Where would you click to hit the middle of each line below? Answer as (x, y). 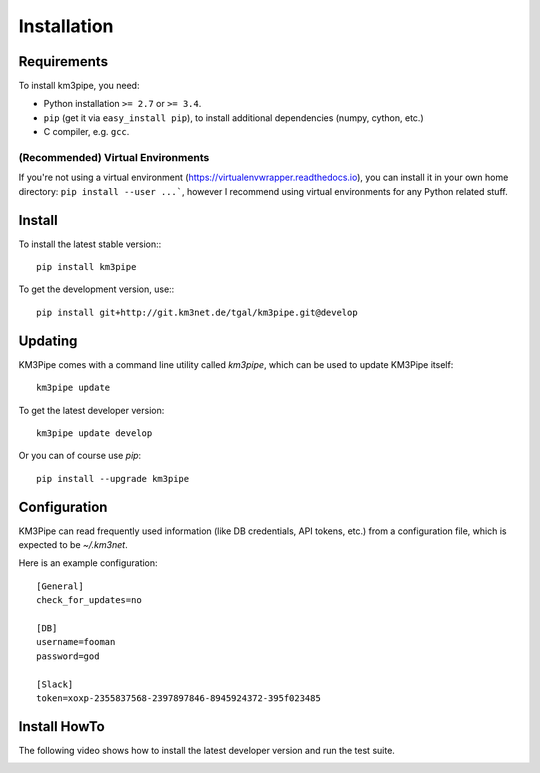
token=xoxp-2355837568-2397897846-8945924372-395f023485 (179, 698)
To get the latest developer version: (91, 410)
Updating (48, 340)
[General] (60, 586)
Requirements (63, 61)
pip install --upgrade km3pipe (113, 478)
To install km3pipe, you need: (79, 86)
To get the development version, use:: (96, 289)
